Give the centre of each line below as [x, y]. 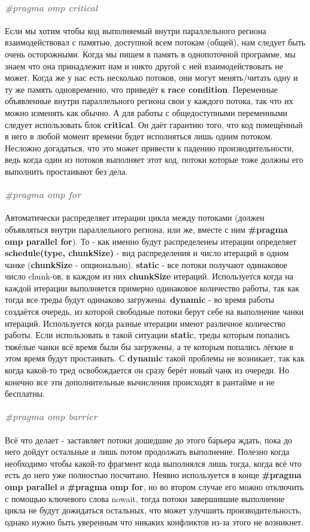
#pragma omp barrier [51, 417]
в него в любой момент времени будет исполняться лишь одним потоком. [139, 136]
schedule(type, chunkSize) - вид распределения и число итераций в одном [147, 253]
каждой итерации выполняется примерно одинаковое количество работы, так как [152, 288]
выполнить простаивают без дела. [66, 171]
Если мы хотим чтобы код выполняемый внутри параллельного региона [136, 30]
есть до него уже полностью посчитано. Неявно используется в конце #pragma [153, 475]
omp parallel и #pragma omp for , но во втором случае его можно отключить [154, 486]
